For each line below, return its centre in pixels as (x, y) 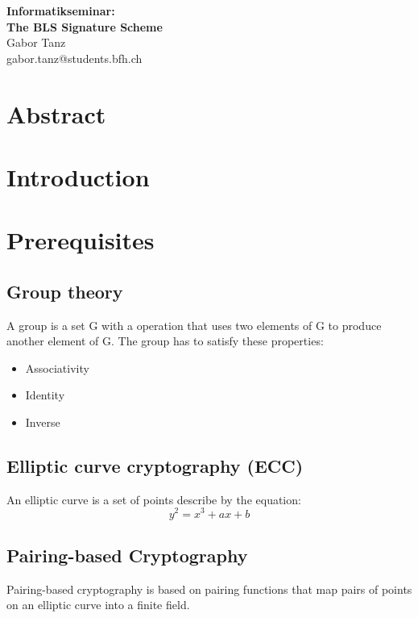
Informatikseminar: (61, 10)
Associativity (57, 367)
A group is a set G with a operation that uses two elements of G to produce (194, 325)
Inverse (43, 422)
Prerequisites (81, 240)
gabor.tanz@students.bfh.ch (74, 58)
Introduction (78, 176)
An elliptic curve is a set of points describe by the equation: (154, 499)
